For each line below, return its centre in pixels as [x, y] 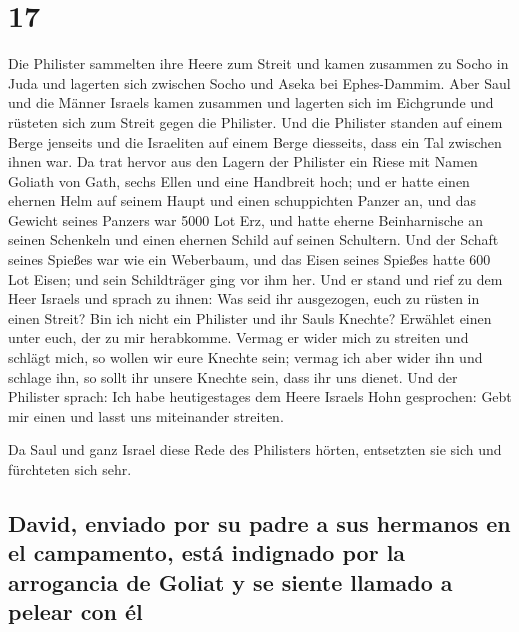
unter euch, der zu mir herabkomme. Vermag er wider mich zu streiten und [238, 337]
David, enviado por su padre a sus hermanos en [259, 522]
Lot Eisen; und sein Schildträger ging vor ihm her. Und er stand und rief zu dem [255, 278]
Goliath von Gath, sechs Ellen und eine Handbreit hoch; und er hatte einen [239, 180]
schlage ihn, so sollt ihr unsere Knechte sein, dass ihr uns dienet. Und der [233, 376]
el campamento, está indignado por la [207, 552]
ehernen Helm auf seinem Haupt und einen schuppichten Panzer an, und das [242, 200]
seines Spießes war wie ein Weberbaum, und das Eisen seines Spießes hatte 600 [249, 259]
